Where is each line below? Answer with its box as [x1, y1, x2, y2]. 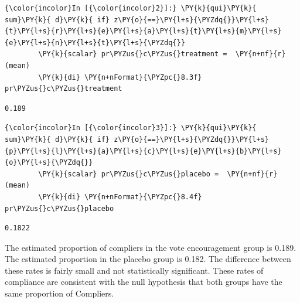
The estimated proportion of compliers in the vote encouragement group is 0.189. [5, 241, 296, 253]
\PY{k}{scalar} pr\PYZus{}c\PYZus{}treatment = [38, 50, 227, 59]
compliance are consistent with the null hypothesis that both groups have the [5, 275, 282, 288]
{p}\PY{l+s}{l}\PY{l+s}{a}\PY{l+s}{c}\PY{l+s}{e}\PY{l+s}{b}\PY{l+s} [5, 147, 282, 155]
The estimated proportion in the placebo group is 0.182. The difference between [5, 253, 291, 265]
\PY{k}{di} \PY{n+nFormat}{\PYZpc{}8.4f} [38, 192, 202, 201]
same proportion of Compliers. [5, 287, 114, 299]
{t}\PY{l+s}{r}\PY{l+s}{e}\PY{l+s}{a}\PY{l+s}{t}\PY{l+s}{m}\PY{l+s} [5, 27, 282, 36]
